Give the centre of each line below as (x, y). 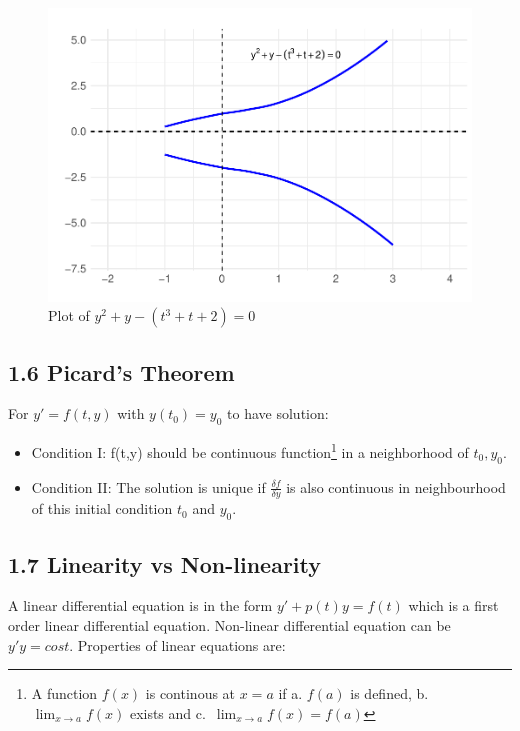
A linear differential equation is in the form (140, 605)
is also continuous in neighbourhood (396, 486)
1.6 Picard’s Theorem (121, 371)
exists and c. (167, 712)
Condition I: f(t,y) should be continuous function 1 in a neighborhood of (250, 450)
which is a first (453, 605)
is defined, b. (389, 693)
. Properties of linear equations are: (177, 644)
